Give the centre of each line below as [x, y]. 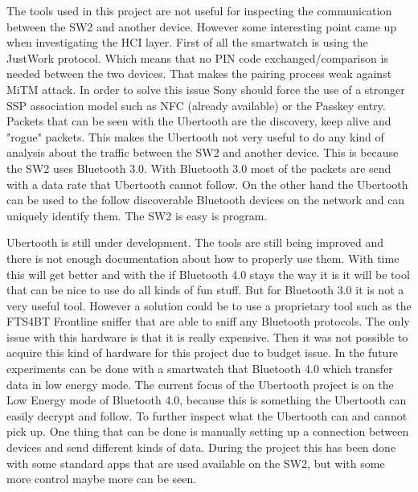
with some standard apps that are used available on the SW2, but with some [196, 463]
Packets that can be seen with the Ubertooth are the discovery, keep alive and [199, 121]
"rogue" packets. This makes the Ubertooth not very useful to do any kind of [195, 136]
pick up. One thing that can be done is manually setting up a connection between [208, 431]
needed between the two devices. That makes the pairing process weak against [199, 74]
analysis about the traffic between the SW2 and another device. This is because [203, 152]
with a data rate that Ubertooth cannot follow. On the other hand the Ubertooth [207, 184]
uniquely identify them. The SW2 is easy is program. [137, 215]
